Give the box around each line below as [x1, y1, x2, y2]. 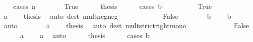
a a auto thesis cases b [20, 30, 150, 40]
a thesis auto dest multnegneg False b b [3, 10, 231, 21]
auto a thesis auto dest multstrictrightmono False [3, 20, 249, 31]
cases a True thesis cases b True [13, 1, 212, 11]
